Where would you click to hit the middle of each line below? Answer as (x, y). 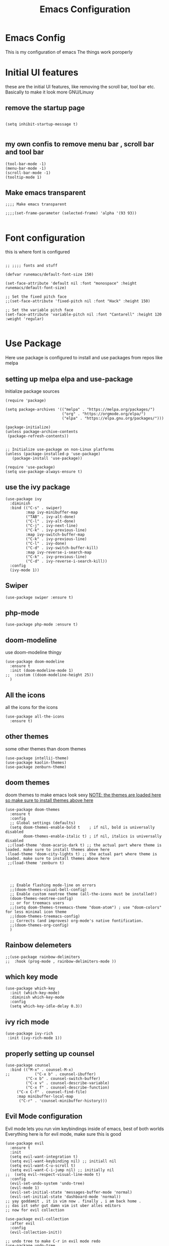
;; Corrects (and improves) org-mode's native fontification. (77, 921)
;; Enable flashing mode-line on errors (53, 885)
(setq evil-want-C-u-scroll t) (43, 1165)
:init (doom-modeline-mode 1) (41, 671)
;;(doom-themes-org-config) (39, 925)
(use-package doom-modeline (35, 662)
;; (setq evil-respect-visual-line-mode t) (53, 1174)
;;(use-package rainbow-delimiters (43, 957)
